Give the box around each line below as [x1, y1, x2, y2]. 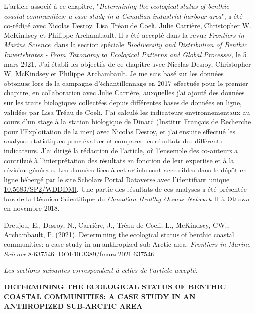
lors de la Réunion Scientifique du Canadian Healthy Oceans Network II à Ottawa [4, 193, 250, 203]
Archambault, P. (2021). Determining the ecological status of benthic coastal [4, 229, 234, 239]
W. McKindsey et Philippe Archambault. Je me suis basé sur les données [4, 68, 224, 79]
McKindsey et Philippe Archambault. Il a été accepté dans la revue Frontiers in [4, 29, 244, 40]
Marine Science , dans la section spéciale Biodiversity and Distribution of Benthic [4, 39, 247, 50]
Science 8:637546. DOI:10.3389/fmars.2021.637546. [4, 248, 156, 258]
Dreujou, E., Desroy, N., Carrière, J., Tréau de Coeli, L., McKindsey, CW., [4, 220, 229, 230]
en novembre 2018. [4, 203, 60, 213]
